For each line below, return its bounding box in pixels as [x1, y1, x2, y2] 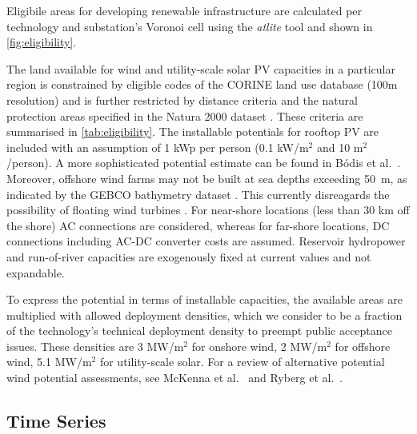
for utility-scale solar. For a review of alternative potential [99, 353, 385, 370]
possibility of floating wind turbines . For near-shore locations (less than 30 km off [6, 201, 410, 218]
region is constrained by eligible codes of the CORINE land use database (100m [6, 76, 398, 93]
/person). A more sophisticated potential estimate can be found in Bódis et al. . [6, 154, 401, 171]
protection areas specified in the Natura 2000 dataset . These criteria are [6, 107, 363, 124]
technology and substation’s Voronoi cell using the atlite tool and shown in [6, 18, 373, 34]
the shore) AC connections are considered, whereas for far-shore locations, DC [6, 217, 390, 233]
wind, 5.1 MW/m [6, 353, 92, 370]
